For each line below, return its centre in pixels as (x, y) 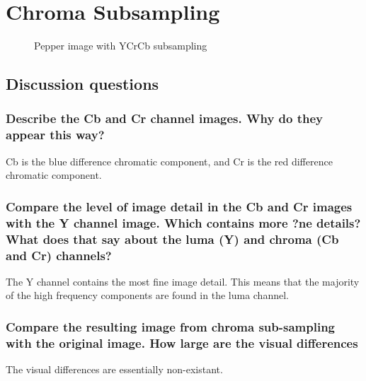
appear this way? (55, 135)
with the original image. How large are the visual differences (182, 342)
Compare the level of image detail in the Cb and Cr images (179, 206)
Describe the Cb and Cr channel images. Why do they (165, 118)
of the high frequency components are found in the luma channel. (147, 295)
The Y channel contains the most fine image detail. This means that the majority (183, 281)
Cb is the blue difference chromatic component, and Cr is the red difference (169, 161)
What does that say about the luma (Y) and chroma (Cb (172, 239)
